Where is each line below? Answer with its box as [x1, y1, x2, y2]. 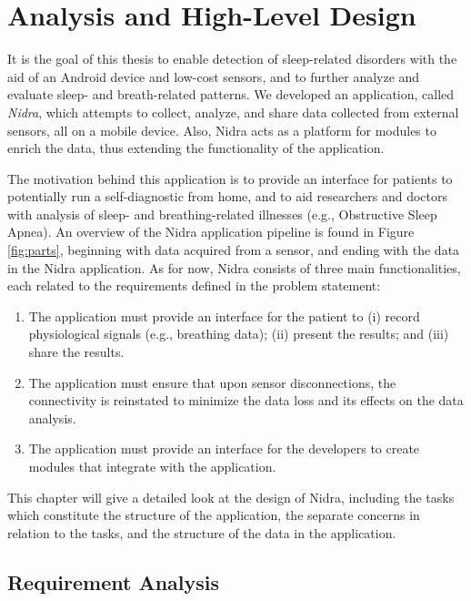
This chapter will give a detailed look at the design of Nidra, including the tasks [7, 487, 455, 506]
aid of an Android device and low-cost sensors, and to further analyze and [7, 66, 420, 86]
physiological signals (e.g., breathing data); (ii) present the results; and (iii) [28, 324, 449, 343]
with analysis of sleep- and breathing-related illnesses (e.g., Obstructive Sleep [7, 204, 437, 223]
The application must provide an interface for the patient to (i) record [28, 306, 420, 325]
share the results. [28, 342, 125, 362]
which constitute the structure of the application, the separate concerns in [7, 505, 420, 525]
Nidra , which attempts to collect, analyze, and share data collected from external [7, 102, 459, 121]
